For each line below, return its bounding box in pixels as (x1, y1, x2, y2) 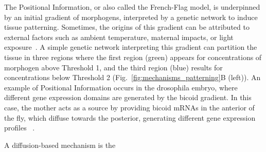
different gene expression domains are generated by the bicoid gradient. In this (4, 92, 252, 103)
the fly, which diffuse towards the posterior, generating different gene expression (4, 112, 256, 123)
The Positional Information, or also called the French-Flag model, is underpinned (4, 2, 260, 12)
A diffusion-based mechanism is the (4, 139, 116, 150)
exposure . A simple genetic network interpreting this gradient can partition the (4, 42, 257, 52)
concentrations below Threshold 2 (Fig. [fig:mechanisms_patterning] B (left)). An (4, 72, 261, 83)
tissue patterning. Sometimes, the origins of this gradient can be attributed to (4, 22, 250, 32)
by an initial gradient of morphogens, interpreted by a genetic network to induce (4, 11, 258, 22)
